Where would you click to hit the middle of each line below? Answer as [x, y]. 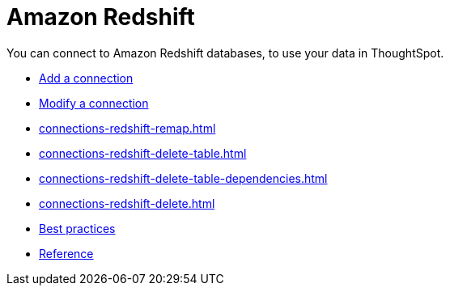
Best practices [77, 228]
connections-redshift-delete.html [127, 203]
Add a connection [86, 78]
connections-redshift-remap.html [127, 128]
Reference [66, 253]
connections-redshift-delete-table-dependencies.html [183, 178]
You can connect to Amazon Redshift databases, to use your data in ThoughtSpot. [225, 53]
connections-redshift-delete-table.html [143, 153]
